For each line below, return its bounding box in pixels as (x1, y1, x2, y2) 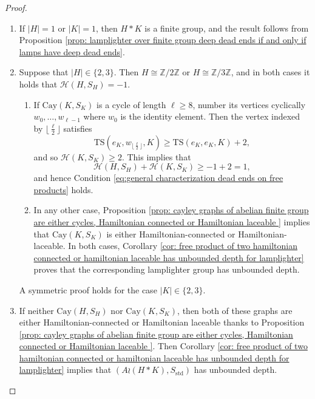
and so (33, 150, 58, 163)
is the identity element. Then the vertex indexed (120, 110, 300, 123)
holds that (19, 77, 58, 90)
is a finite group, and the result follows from (144, 21, 309, 34)
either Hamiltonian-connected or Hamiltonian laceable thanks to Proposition (19, 316, 305, 329)
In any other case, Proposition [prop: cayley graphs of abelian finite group (33, 203, 309, 216)
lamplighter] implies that (19, 363, 112, 376)
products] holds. (33, 183, 93, 196)
